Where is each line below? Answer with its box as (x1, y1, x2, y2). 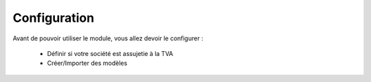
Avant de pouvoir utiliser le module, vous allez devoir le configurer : (12, 34, 203, 42)
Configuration (12, 10, 95, 25)
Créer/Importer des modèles (47, 59, 128, 68)
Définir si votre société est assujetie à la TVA (47, 49, 174, 57)
